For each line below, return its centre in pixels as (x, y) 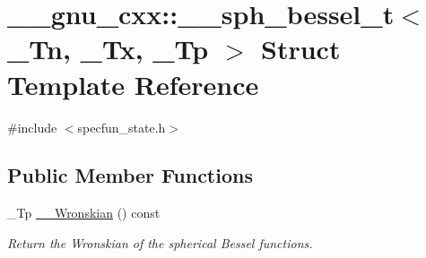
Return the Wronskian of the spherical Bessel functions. (160, 242)
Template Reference (133, 84)
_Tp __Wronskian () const (84, 213)
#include (32, 127)
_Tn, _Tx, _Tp (108, 49)
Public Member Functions (130, 175)
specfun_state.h (122, 127)
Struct (301, 49)
